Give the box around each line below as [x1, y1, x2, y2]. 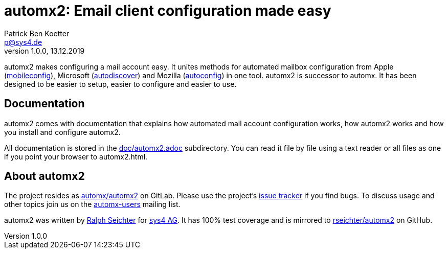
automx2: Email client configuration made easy [4, 2, 331, 19]
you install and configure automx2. [4, 127, 121, 136]
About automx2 [4, 170, 85, 183]
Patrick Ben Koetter [4, 29, 70, 38]
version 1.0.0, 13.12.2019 [4, 46, 85, 55]
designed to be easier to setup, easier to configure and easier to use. [4, 79, 237, 88]
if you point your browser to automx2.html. [4, 152, 148, 161]
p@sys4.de [4, 37, 42, 47]
